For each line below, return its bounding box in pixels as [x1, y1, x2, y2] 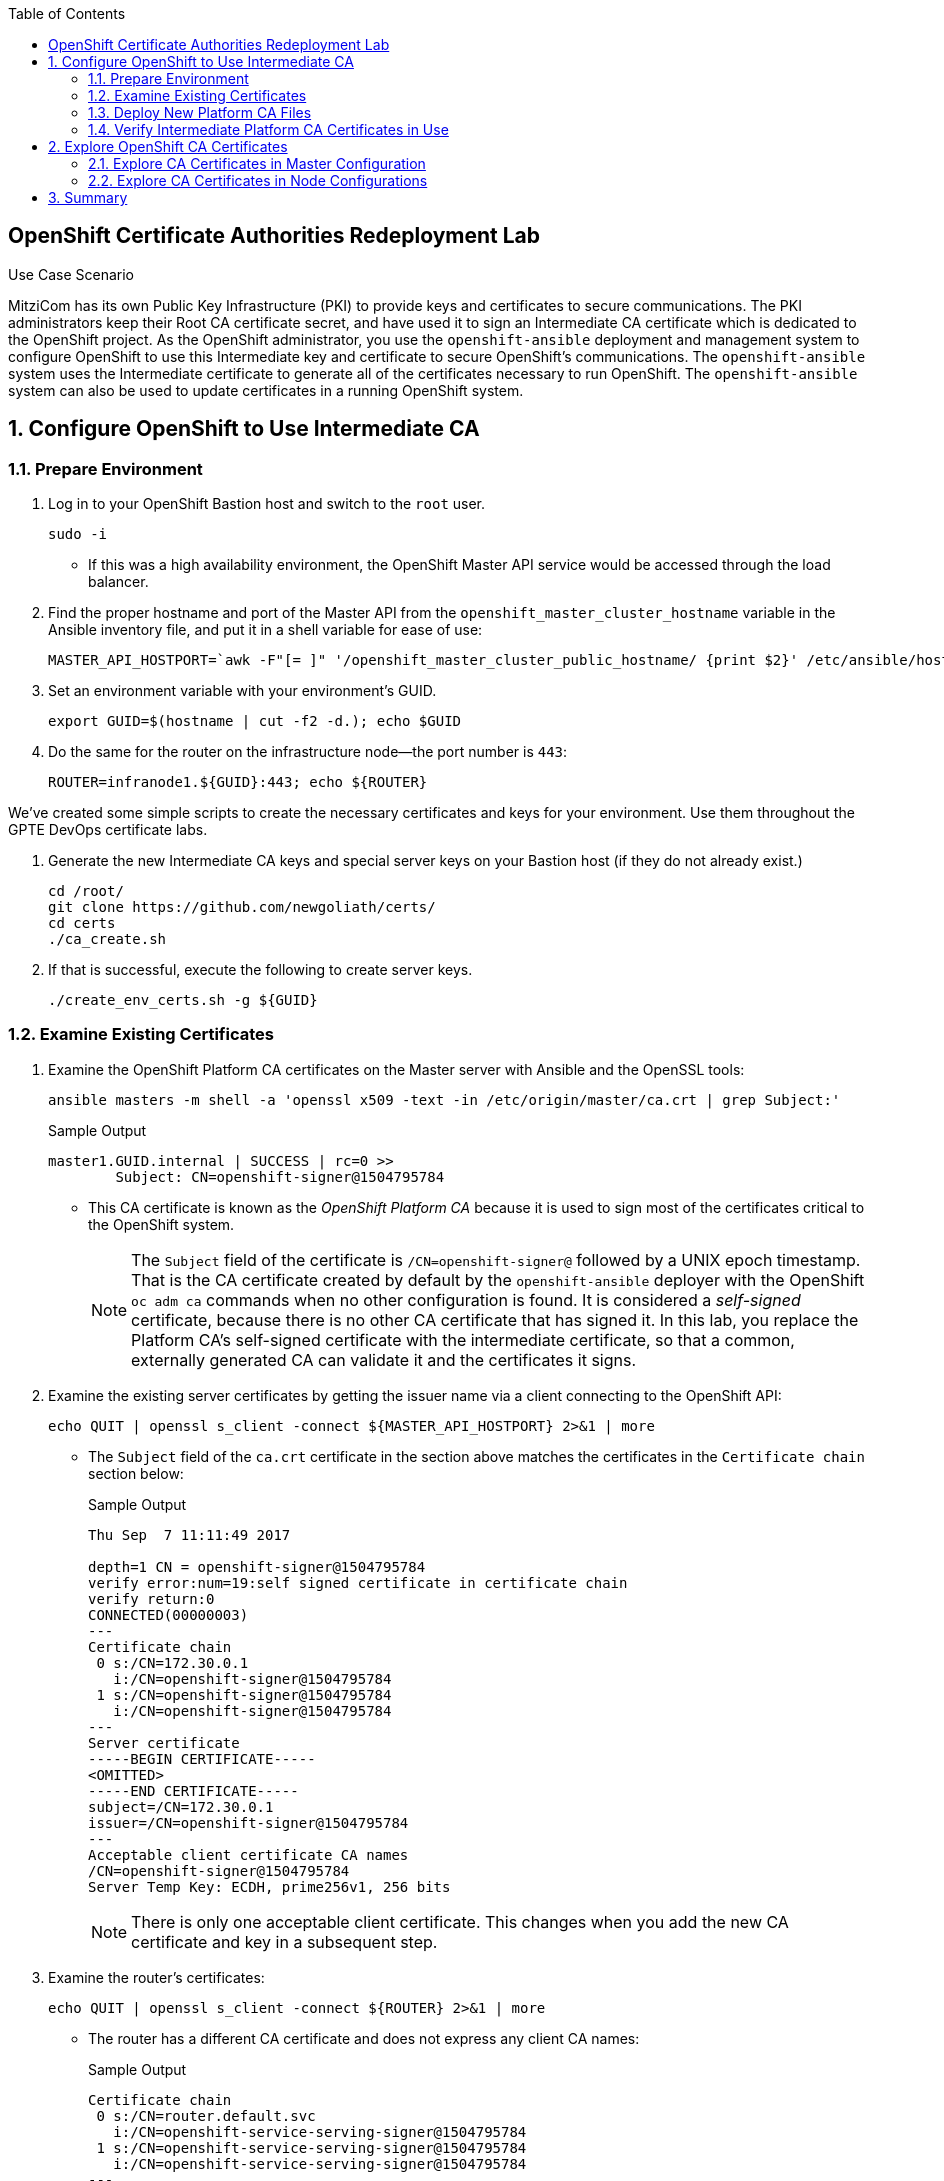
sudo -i [48, 526, 108, 543]
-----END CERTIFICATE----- [88, 1782, 299, 1799]
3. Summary [48, 189, 128, 206]
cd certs [48, 915, 116, 932]
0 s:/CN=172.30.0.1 [96, 1654, 249, 1671]
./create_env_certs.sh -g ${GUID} [48, 992, 318, 1009]
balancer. [88, 573, 149, 591]
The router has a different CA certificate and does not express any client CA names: [88, 2029, 640, 2047]
